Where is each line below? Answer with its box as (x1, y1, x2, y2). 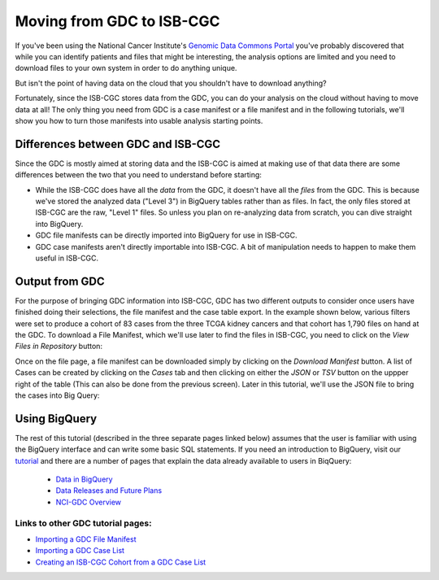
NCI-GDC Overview (55, 497, 122, 507)
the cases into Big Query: (15, 390, 100, 400)
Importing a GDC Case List (35, 546, 125, 556)
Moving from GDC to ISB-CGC (15, 12, 220, 30)
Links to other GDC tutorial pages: (15, 517, 152, 529)
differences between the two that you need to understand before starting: (15, 170, 262, 180)
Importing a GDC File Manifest (35, 534, 137, 544)
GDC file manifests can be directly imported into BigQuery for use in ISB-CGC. (35, 230, 298, 240)
